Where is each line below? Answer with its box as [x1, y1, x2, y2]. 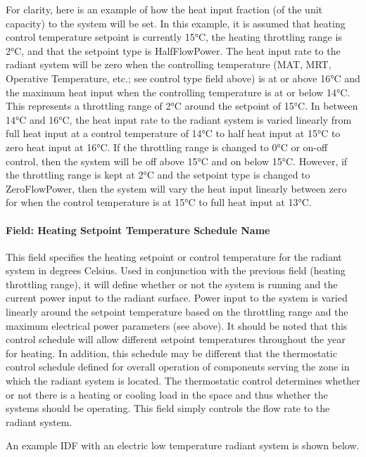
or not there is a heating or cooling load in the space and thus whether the [6, 387, 328, 401]
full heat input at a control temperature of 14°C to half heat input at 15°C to [6, 126, 341, 141]
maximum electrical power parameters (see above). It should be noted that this [6, 318, 348, 333]
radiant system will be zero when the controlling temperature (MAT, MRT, [6, 57, 332, 72]
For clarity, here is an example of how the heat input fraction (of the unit [6, 2, 323, 16]
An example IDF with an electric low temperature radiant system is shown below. [6, 438, 360, 453]
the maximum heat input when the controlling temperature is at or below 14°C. [6, 84, 351, 99]
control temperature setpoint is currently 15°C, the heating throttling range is [6, 30, 342, 44]
